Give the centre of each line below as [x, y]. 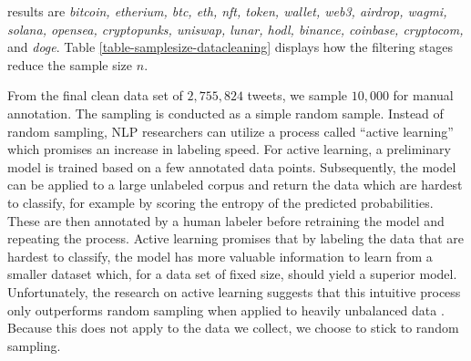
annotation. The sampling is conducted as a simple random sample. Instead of [225, 113]
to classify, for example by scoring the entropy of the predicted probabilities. [220, 202]
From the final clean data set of [95, 95]
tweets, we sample [297, 95]
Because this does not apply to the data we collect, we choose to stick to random [233, 328]
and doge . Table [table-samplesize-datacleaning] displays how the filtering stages [230, 47]
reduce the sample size [70, 64]
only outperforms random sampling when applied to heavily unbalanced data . [226, 309]
